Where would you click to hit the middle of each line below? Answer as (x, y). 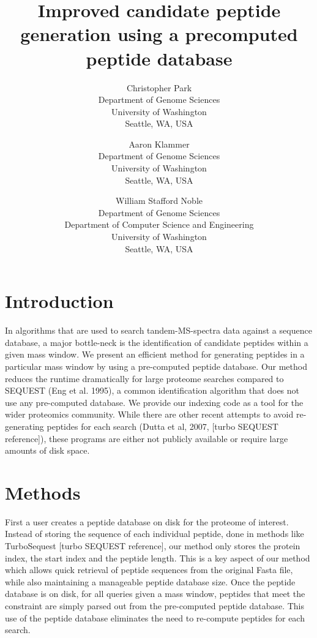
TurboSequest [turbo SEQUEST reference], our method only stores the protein (153, 546)
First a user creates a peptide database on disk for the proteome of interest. (147, 521)
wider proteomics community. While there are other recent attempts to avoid (149, 414)
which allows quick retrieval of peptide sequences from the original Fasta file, (149, 570)
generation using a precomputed (159, 34)
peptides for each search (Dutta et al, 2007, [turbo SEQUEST (162, 426)
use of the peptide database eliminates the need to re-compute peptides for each (155, 617)
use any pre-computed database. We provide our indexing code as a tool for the (154, 402)
